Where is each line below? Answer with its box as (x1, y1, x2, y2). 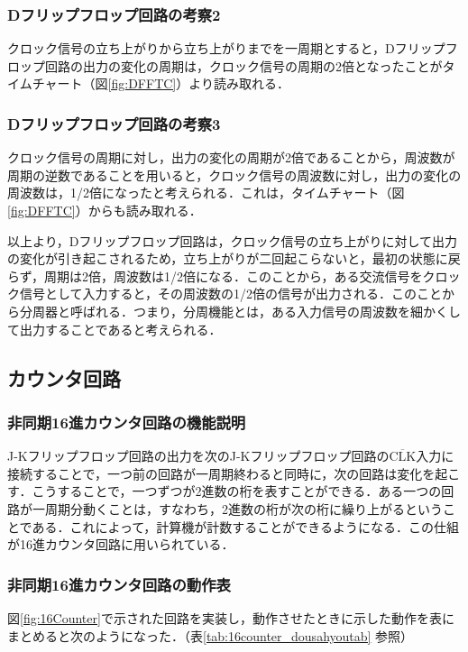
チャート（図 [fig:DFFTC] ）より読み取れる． (32, 74, 289, 93)
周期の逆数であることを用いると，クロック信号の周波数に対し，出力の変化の (7, 165, 462, 184)
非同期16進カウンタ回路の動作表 (7, 573, 231, 595)
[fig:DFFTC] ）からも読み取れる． (7, 201, 202, 219)
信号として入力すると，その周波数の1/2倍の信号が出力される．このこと (19, 284, 443, 303)
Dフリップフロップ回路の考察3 (7, 112, 221, 134)
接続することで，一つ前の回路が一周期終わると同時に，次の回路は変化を (7, 464, 436, 482)
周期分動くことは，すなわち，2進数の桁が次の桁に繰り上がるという (44, 499, 443, 518)
